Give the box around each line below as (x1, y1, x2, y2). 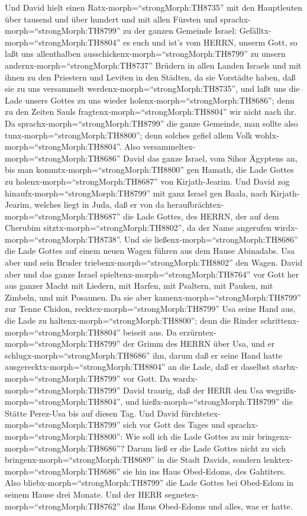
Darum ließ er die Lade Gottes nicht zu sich (127, 441, 286, 454)
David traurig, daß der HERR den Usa (123, 383, 264, 396)
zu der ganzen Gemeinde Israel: (123, 24, 237, 37)
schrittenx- (260, 314, 300, 327)
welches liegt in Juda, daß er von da (34, 198, 164, 211)
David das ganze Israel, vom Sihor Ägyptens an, (123, 151, 298, 164)
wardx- (173, 372, 198, 384)
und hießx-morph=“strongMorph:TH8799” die (125, 395, 293, 408)
